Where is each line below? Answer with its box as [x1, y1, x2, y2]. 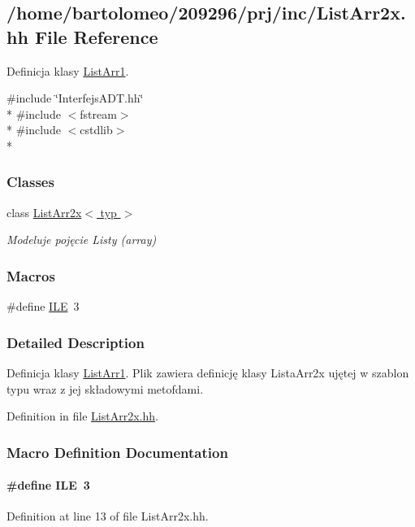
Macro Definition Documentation [6, 442, 228, 462]
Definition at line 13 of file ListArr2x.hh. [6, 507, 209, 525]
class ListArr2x [6, 203, 82, 220]
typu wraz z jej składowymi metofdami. [6, 380, 204, 397]
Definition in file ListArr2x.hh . [6, 407, 158, 425]
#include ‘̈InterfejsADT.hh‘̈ [6, 89, 144, 107]
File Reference [34, 24, 158, 49]
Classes [6, 172, 54, 192]
